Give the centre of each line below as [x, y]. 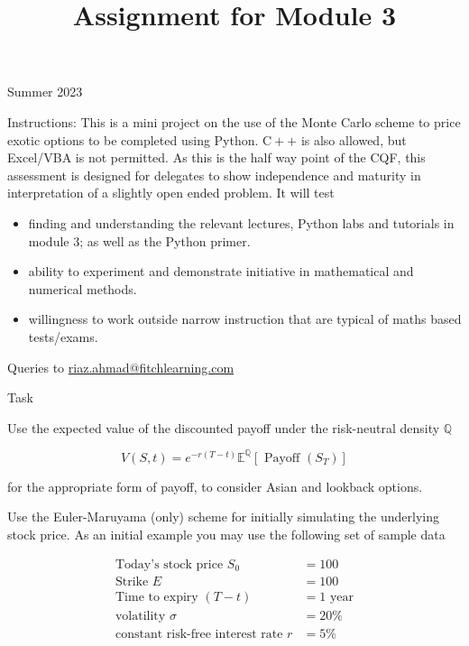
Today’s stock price [169, 564]
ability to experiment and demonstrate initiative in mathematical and [221, 271]
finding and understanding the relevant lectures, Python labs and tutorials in [241, 222]
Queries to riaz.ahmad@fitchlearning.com [121, 367]
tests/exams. [63, 336]
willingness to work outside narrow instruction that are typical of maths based [245, 319]
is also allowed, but [354, 139]
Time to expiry [156, 598]
